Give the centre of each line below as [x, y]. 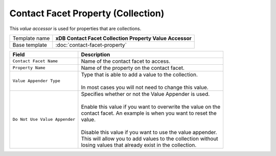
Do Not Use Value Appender [44, 120]
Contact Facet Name [35, 61]
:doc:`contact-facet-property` [91, 45]
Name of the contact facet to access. [126, 61]
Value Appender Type [37, 81]
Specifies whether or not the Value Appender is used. [145, 94]
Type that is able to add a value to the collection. [139, 74]
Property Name [29, 68]
